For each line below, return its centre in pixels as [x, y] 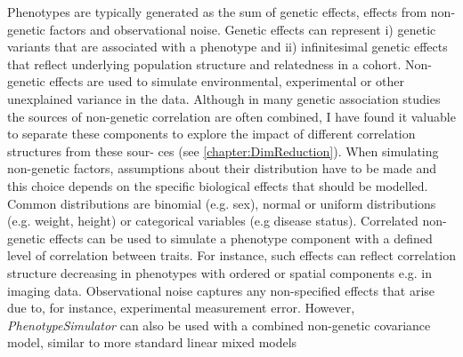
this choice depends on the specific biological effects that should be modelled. [218, 185]
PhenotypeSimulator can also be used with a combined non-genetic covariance [219, 325]
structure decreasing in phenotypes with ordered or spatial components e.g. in [220, 272]
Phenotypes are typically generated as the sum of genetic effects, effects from [217, 12]
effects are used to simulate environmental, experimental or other [227, 81]
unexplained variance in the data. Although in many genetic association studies [224, 98]
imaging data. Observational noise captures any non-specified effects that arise [221, 290]
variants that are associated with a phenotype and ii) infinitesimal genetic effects [227, 47]
